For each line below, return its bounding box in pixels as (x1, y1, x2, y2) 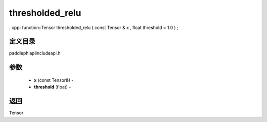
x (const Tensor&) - (34, 77, 74, 83)
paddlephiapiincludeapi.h (9, 50, 61, 56)
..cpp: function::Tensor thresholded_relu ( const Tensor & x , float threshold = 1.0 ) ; (9, 25, 178, 30)
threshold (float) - (34, 84, 71, 90)
